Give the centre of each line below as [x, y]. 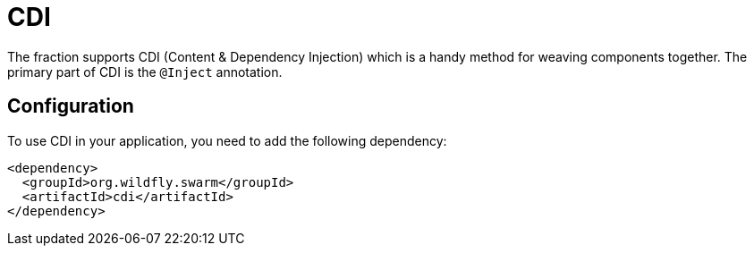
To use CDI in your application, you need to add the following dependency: [227, 140]
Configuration [71, 106]
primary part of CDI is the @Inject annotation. [145, 72]
